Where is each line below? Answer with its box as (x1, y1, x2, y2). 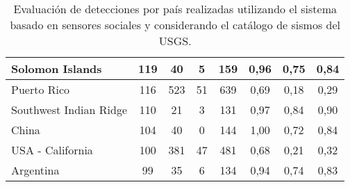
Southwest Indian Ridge (11, 101, 127, 117)
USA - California (11, 142, 93, 158)
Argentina (11, 162, 60, 178)
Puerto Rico (11, 81, 70, 97)
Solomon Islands (11, 60, 102, 76)
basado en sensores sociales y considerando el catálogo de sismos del (10, 17, 340, 33)
